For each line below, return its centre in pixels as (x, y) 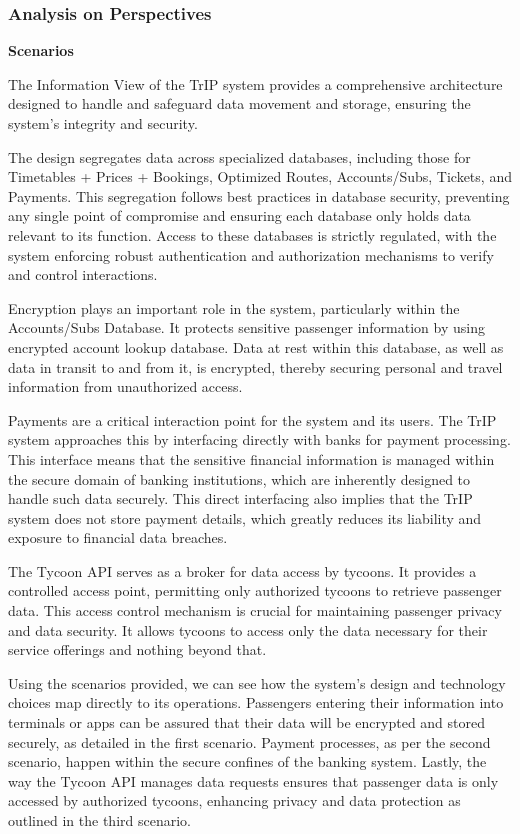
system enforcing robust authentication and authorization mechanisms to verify (251, 254)
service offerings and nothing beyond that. (137, 649)
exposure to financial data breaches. (118, 537)
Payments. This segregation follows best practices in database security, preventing (259, 195)
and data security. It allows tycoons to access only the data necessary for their (248, 629)
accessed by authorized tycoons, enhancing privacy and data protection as (234, 800)
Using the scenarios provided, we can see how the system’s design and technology (257, 682)
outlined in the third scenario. (99, 820)
